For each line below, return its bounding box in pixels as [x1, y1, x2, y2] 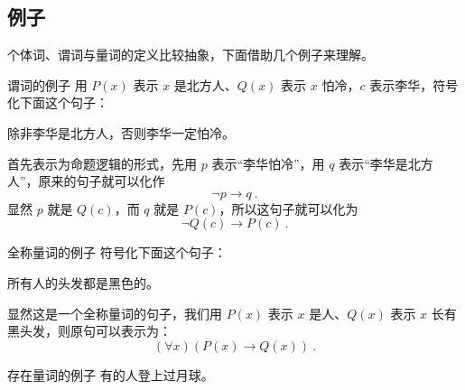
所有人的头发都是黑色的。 [7, 273, 159, 292]
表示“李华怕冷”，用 [211, 153, 325, 172]
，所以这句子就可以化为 [219, 199, 358, 218]
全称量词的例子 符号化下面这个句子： [7, 243, 227, 262]
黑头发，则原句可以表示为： [7, 321, 172, 340]
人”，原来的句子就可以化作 [7, 172, 165, 190]
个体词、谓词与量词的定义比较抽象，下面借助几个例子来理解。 [7, 45, 374, 64]
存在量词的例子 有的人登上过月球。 [7, 365, 214, 384]
